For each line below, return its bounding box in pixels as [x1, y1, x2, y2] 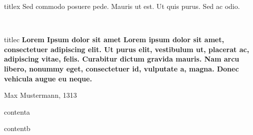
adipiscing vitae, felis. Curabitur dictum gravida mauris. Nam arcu [4, 54, 240, 64]
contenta [4, 106, 30, 117]
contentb [4, 123, 30, 134]
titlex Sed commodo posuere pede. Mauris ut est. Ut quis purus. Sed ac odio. [4, 1, 240, 11]
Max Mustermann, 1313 [4, 90, 77, 100]
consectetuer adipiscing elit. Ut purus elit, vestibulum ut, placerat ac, [4, 44, 250, 54]
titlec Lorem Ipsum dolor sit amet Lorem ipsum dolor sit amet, [4, 34, 224, 45]
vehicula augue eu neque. [4, 73, 92, 83]
